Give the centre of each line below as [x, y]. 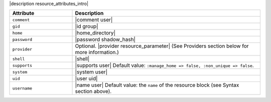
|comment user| [94, 20]
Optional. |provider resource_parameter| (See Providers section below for [162, 46]
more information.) [97, 52]
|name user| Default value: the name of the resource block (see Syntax [157, 85]
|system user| [91, 72]
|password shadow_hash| [105, 39]
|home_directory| [95, 33]
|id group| [87, 26]
